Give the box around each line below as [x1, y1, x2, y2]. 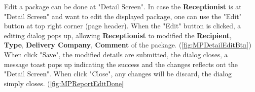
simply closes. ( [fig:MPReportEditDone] [4, 78, 124, 88]
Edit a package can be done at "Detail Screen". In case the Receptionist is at [4, 1, 242, 11]
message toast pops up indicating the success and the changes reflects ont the [4, 59, 238, 69]
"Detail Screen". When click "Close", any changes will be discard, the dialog [4, 69, 232, 79]
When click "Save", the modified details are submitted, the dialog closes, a [4, 49, 228, 59]
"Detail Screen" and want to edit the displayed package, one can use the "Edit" [4, 11, 242, 21]
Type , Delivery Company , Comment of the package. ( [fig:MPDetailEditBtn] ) [4, 40, 252, 50]
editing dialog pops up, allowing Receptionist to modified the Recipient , [4, 30, 232, 40]
